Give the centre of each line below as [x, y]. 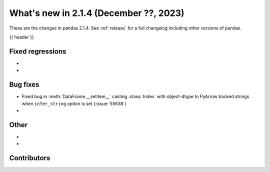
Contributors [30, 158]
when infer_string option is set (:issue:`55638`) [74, 103]
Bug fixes [24, 85]
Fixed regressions [38, 51]
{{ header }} [22, 37]
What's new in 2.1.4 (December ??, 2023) [97, 13]
